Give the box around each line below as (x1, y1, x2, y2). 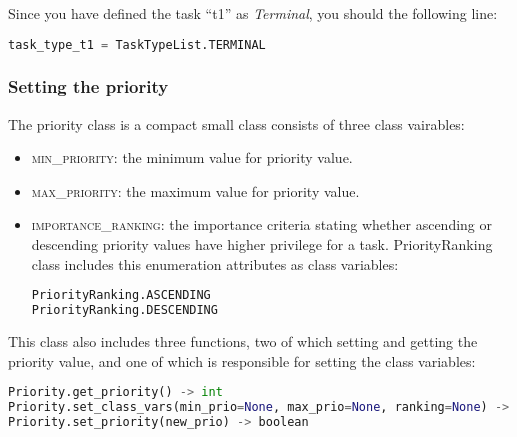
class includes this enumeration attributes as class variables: (31, 253, 399, 274)
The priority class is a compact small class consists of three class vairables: (8, 113, 465, 134)
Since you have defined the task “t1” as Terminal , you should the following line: (8, 3, 498, 23)
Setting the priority (8, 74, 169, 99)
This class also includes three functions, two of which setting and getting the (8, 331, 478, 351)
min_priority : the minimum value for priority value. (31, 147, 353, 168)
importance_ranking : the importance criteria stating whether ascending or (31, 214, 493, 235)
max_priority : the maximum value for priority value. (31, 180, 360, 201)
